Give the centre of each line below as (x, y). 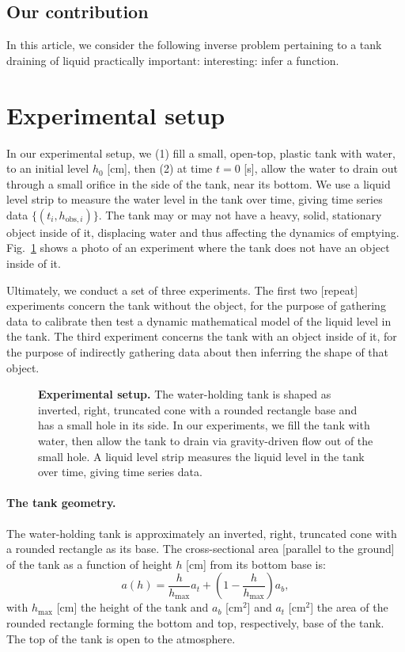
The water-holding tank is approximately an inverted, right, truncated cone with (202, 533)
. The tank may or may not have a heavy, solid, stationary (240, 214)
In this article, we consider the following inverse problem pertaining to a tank (194, 45)
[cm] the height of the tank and (132, 607)
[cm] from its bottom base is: (256, 564)
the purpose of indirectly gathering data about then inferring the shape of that (198, 352)
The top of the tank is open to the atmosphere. (121, 638)
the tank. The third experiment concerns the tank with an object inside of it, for (202, 336)
